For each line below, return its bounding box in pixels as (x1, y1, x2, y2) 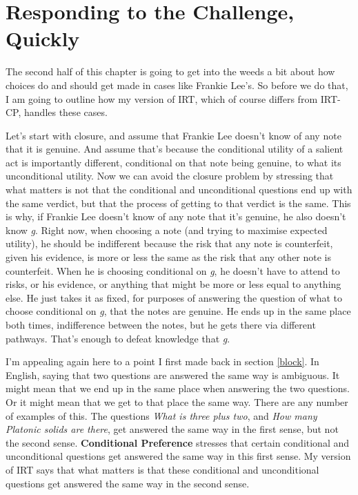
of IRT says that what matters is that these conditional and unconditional (6, 462, 319, 476)
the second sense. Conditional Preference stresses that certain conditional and (6, 435, 350, 449)
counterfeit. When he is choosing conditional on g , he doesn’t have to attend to (6, 263, 340, 278)
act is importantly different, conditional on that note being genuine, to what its (6, 155, 341, 169)
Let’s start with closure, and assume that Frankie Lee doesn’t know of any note (6, 128, 341, 142)
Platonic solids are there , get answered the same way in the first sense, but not (6, 422, 339, 436)
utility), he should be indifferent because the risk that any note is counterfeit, (6, 236, 333, 251)
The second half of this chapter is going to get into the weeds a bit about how (6, 64, 335, 79)
